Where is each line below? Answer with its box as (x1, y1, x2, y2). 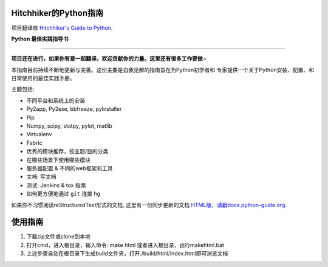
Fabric (26, 139, 43, 147)
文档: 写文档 (26, 173, 56, 180)
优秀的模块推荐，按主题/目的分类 (26, 148, 109, 155)
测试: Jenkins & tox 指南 (26, 182, 86, 189)
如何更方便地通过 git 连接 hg (26, 190, 100, 197)
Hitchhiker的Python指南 (11, 8, 104, 18)
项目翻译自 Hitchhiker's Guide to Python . (11, 24, 113, 31)
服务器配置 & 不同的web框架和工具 (26, 164, 113, 172)
